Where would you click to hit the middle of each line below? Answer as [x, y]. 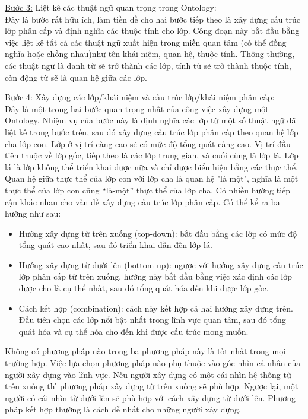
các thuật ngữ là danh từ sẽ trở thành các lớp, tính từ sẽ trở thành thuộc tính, [148, 65]
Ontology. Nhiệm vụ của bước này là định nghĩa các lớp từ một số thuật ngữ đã [150, 120]
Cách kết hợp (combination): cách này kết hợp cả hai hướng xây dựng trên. [156, 308]
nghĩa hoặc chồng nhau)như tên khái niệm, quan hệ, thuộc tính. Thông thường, [150, 54]
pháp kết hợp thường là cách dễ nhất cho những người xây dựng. [123, 409]
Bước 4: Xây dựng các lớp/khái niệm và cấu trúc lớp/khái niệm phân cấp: [140, 97]
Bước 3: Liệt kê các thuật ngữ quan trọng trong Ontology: [111, 7]
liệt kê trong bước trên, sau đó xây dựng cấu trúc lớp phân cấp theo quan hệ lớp [152, 131]
